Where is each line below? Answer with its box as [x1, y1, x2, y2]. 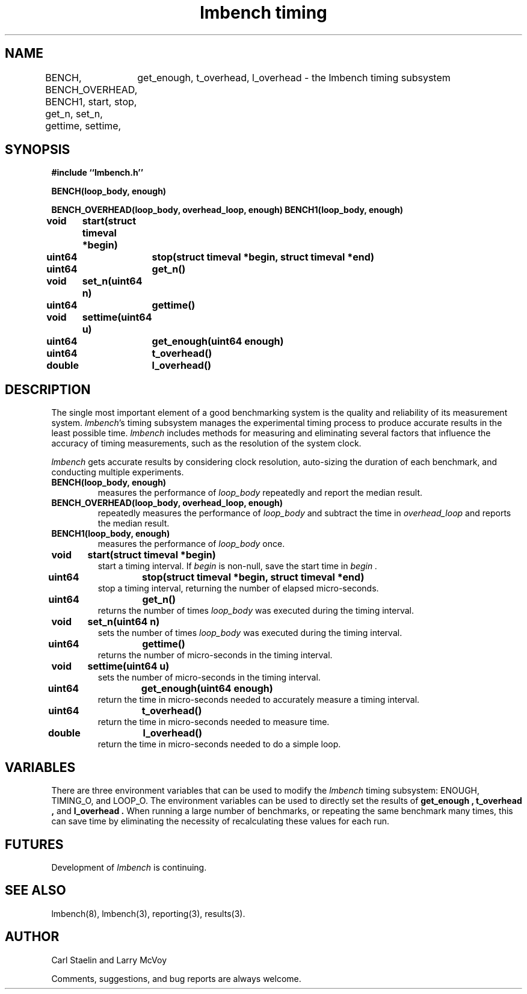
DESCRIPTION [5, 381, 91, 397]
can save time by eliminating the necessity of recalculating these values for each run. [51, 816, 389, 827]
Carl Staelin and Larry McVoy [51, 954, 167, 965]
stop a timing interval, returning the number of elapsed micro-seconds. [97, 583, 379, 594]
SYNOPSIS [5, 142, 70, 158]
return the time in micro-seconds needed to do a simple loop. [97, 739, 341, 750]
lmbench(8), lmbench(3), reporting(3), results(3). [51, 908, 245, 919]
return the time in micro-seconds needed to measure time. [97, 717, 330, 727]
